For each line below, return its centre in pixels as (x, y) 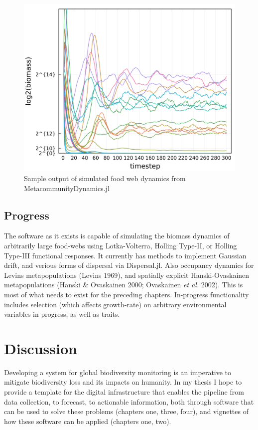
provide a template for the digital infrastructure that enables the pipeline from (124, 392)
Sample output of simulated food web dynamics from (105, 178)
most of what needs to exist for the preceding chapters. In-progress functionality (127, 294)
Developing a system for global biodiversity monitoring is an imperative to (118, 372)
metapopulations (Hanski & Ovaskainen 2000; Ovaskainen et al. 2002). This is (124, 285)
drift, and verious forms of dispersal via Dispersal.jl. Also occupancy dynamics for (129, 265)
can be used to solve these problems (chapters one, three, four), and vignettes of (126, 411)
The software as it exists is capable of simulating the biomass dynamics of (117, 236)
